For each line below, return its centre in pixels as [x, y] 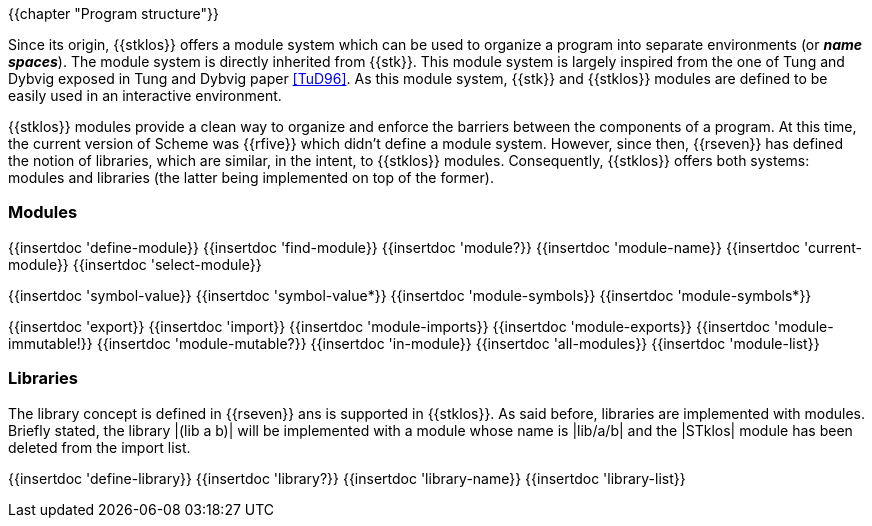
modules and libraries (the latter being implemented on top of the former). [251, 177]
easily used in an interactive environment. [145, 95]
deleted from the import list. [99, 447]
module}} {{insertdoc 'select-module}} [135, 264]
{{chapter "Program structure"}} [113, 13]
